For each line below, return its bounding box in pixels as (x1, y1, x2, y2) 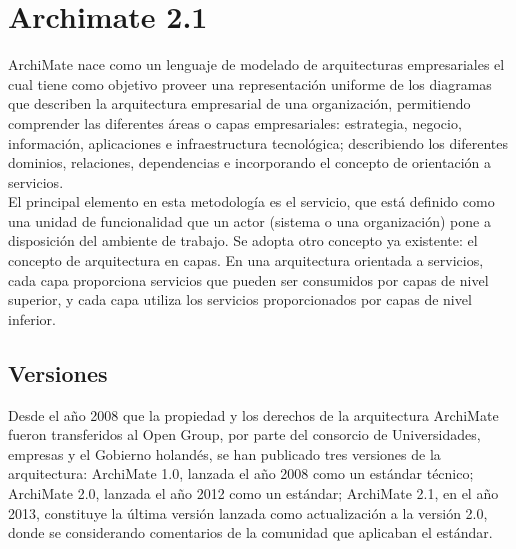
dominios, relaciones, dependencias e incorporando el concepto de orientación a (8, 152, 491, 173)
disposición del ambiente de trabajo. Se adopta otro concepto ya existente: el (8, 230, 478, 251)
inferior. (8, 308, 56, 329)
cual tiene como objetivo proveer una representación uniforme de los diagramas (8, 73, 492, 94)
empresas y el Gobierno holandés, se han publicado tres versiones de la (8, 443, 441, 464)
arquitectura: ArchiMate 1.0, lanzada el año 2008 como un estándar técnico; (8, 463, 474, 484)
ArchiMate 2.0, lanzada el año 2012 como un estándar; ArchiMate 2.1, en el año (8, 483, 499, 504)
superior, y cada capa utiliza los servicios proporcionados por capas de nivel (8, 289, 472, 310)
